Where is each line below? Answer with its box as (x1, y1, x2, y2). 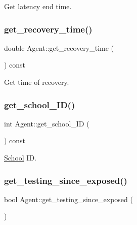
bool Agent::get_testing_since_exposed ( (4, 194, 133, 204)
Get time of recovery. (4, 77, 69, 87)
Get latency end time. (4, 1, 72, 11)
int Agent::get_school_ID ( (4, 118, 89, 128)
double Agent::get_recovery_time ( (4, 42, 114, 53)
